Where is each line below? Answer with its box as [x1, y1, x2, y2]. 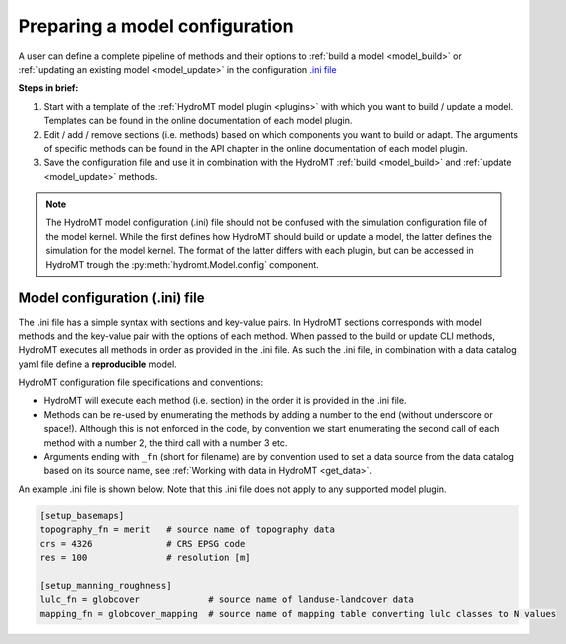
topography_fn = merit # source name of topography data [39, 524, 335, 535]
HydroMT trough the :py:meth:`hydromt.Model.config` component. [45, 258, 319, 270]
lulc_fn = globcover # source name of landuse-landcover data [39, 594, 415, 605]
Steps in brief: [18, 82, 79, 94]
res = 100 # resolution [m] [39, 551, 251, 563]
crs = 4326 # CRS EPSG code [39, 538, 246, 549]
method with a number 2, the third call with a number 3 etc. [43, 436, 288, 449]
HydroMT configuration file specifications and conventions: [18, 376, 264, 389]
